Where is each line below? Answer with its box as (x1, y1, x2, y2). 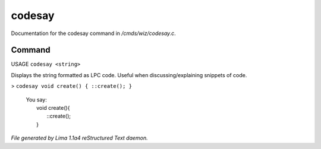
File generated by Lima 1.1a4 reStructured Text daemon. (11, 134, 148, 142)
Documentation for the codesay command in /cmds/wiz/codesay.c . (11, 30, 177, 37)
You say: (26, 96, 47, 103)
